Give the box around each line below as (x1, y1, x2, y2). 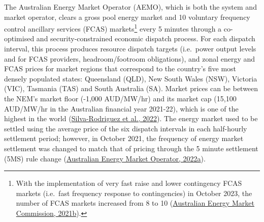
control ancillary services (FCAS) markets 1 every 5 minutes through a (4, 22, 222, 34)
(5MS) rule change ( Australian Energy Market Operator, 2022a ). (4, 153, 206, 163)
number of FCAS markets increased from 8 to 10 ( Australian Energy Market (16, 198, 254, 208)
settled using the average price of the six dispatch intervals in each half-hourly (4, 123, 247, 133)
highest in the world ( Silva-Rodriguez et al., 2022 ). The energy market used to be (4, 113, 258, 124)
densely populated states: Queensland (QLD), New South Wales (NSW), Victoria (4, 73, 257, 84)
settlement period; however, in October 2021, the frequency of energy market (4, 133, 244, 144)
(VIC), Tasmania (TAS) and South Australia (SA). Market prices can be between (4, 83, 258, 94)
